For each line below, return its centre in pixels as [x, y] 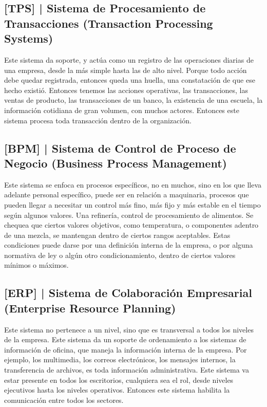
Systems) [29, 38]
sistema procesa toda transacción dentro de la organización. [98, 120]
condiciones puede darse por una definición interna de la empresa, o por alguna [129, 245]
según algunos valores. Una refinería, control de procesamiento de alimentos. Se [129, 215]
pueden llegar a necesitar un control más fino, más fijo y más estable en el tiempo [132, 204]
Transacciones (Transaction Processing [109, 23]
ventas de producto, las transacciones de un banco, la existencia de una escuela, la [133, 100]
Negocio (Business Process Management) [116, 163]
